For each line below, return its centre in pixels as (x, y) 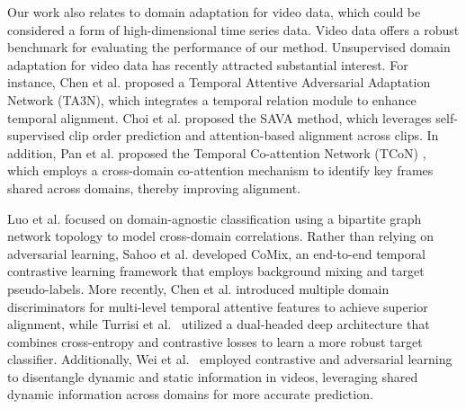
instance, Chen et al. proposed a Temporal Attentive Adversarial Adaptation (219, 82)
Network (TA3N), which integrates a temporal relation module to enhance (212, 99)
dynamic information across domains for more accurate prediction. (190, 394)
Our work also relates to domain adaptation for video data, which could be (214, 12)
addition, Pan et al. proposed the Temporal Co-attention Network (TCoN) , (217, 152)
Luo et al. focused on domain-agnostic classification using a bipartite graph (215, 218)
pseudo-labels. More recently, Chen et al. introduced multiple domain (198, 288)
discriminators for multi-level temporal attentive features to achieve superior (218, 306)
